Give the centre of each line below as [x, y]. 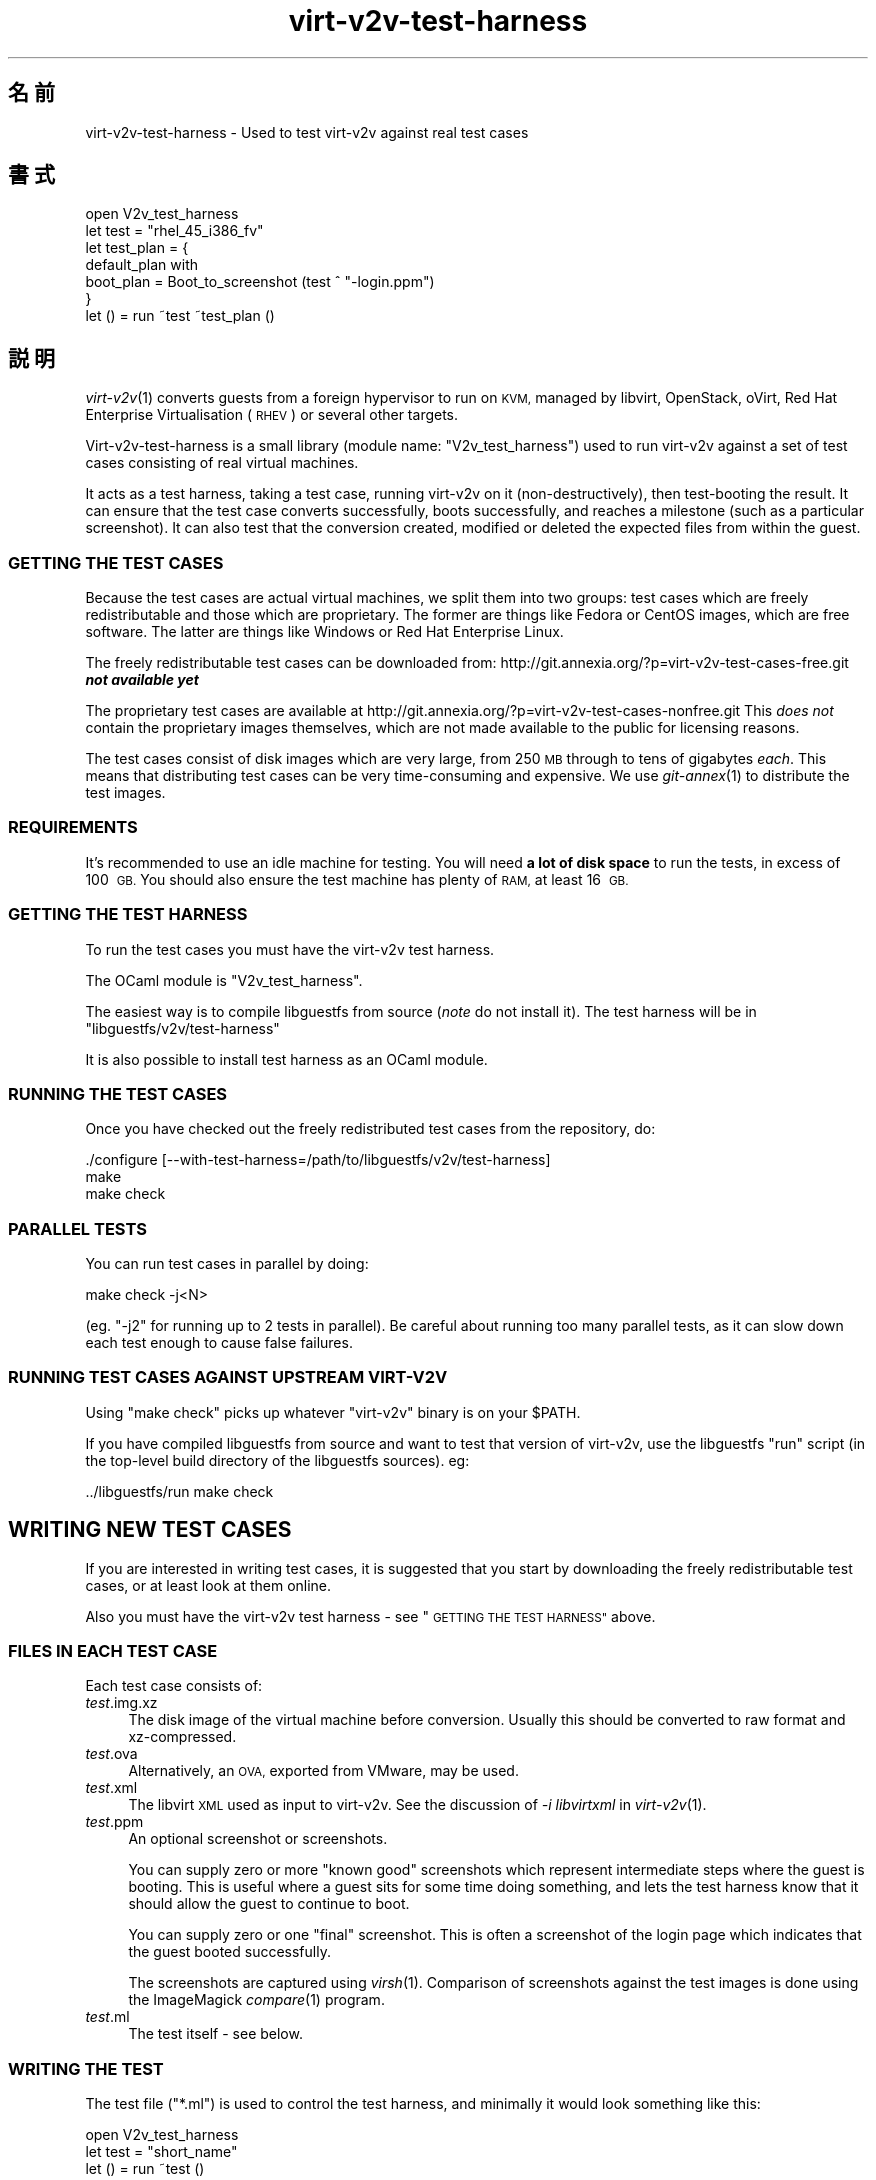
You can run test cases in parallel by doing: [227, 1264]
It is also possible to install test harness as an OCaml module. [286, 1059]
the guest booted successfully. [229, 1952]
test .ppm [114, 1822]
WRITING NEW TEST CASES [150, 1530]
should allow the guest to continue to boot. [269, 1904]
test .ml [107, 2017]
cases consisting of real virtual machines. [222, 463]
